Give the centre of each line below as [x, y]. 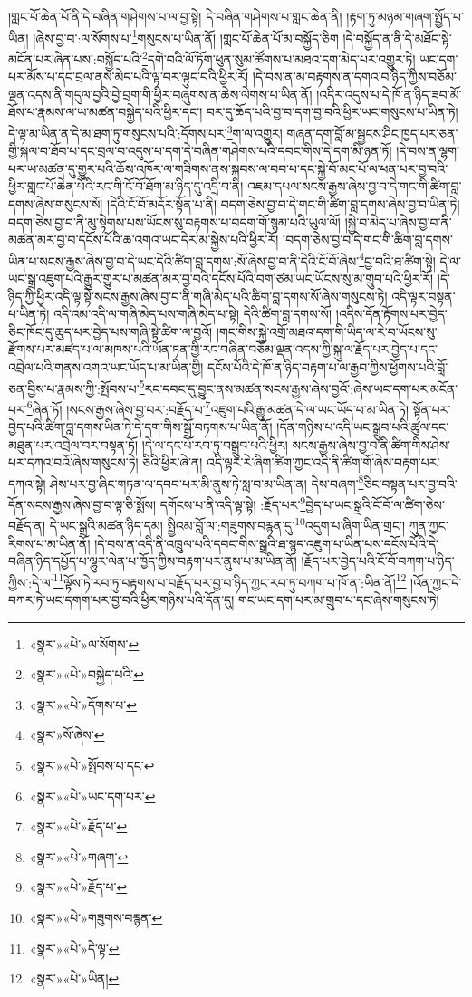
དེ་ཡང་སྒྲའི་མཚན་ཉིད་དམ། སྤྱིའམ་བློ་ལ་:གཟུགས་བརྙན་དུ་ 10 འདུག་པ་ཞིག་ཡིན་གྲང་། [227, 524]
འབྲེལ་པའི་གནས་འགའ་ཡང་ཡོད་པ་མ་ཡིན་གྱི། [106, 366]
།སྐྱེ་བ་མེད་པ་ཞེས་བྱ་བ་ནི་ [398, 221]
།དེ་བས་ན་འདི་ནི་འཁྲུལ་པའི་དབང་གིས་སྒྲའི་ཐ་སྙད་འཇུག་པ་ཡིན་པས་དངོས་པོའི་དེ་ [267, 543]
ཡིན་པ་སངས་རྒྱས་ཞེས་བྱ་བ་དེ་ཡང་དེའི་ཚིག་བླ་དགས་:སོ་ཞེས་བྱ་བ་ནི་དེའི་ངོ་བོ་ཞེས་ [184, 260]
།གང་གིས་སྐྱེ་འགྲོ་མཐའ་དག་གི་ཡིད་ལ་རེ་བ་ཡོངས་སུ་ [327, 331]
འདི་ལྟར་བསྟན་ [424, 296]
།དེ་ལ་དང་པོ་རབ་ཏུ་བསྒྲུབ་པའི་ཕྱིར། [215, 444]
